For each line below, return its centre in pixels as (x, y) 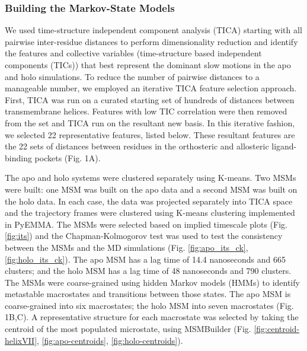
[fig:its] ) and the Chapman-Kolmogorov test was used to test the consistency (144, 236)
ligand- (284, 146)
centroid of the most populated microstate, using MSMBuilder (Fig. (128, 329)
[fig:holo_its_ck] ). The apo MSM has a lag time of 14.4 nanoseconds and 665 (145, 259)
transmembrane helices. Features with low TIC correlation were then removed (146, 111)
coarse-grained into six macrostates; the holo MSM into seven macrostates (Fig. (149, 305)
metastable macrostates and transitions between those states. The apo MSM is (148, 294)
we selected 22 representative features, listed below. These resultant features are (150, 134)
